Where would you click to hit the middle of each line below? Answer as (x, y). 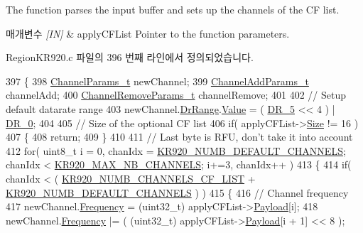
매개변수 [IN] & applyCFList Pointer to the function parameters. (148, 33)
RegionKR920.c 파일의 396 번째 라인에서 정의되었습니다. (130, 57)
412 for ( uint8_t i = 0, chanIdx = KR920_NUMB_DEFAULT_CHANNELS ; (176, 150)
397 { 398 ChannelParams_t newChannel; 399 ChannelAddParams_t (157, 81)
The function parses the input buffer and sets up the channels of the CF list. (173, 9)
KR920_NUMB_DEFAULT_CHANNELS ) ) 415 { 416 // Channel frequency (177, 192)
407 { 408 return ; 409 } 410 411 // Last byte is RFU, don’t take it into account (179, 137)
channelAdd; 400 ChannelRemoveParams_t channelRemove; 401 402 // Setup (176, 95)
